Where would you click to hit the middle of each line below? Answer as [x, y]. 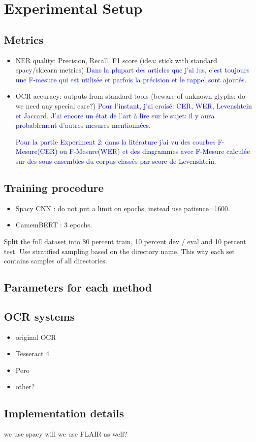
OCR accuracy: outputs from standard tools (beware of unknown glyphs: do [130, 96]
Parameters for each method [78, 287]
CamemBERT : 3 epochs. [54, 225]
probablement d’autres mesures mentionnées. [83, 125]
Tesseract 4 [32, 353]
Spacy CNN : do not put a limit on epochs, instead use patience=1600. [123, 208]
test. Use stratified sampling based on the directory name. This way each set [119, 251]
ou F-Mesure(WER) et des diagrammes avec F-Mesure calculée [155, 151]
